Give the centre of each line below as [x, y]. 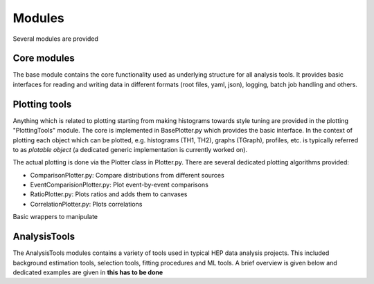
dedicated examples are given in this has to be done [88, 272]
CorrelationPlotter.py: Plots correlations [86, 204]
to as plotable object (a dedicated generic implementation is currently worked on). [130, 149]
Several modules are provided [55, 39]
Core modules [44, 58]
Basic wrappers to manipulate [55, 217]
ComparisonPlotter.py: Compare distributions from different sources [127, 175]
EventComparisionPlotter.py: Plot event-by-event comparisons [119, 185]
